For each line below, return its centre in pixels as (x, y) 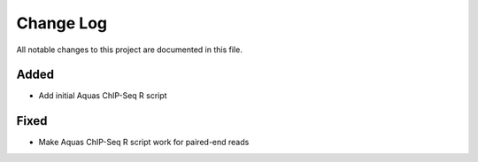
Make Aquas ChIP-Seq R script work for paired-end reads (144, 143)
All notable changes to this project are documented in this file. (129, 50)
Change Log (62, 23)
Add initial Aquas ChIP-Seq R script (103, 96)
